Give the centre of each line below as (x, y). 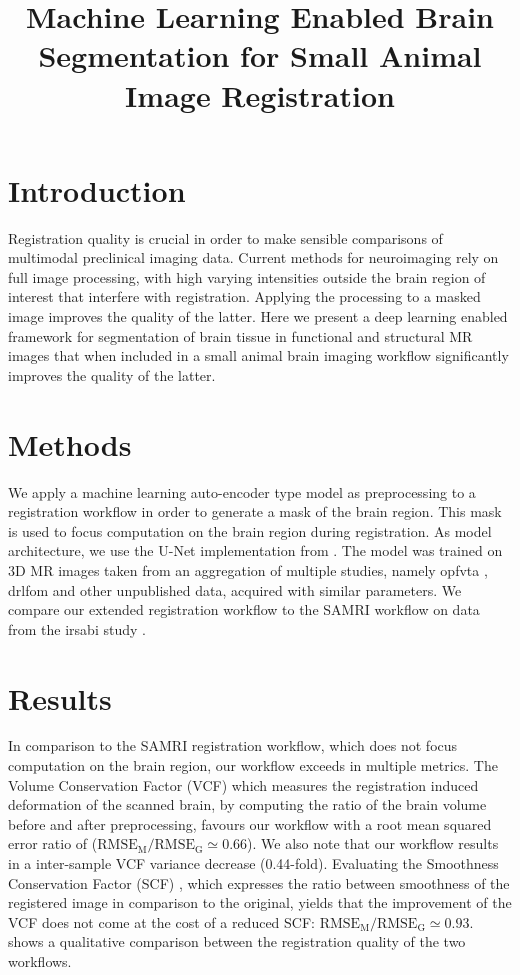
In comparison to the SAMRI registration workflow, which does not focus (233, 745)
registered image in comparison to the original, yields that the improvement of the (260, 902)
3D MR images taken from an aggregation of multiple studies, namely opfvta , (248, 569)
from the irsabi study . (77, 628)
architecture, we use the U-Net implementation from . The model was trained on (255, 550)
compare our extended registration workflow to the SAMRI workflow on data (244, 609)
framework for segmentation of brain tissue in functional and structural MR (240, 335)
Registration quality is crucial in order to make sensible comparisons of (225, 237)
